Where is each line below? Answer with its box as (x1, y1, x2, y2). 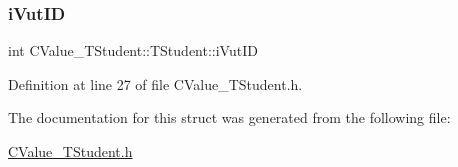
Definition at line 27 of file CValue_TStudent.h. (8, 73, 303, 94)
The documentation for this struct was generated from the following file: (8, 107, 451, 128)
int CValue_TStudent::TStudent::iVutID (8, 40, 258, 61)
